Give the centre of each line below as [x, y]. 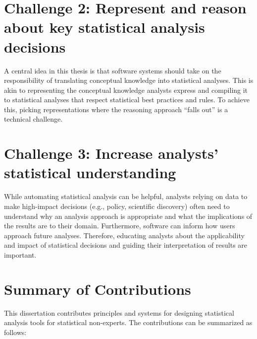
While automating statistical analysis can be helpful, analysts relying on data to [126, 196]
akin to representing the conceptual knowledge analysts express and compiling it [126, 90]
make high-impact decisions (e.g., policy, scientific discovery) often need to [117, 206]
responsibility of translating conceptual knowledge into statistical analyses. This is [129, 80]
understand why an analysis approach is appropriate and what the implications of [128, 216]
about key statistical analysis [104, 27]
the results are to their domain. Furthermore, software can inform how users [120, 226]
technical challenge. [33, 119]
